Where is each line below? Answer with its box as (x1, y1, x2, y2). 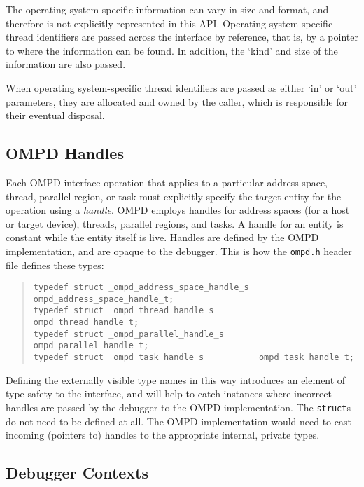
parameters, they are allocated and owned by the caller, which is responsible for (6, 94, 348, 109)
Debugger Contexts (6, 462, 149, 483)
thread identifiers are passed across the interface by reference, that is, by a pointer (6, 29, 358, 44)
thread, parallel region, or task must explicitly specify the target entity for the (6, 188, 342, 203)
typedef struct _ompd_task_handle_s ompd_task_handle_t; (33, 352, 354, 363)
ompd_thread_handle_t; (33, 317, 139, 328)
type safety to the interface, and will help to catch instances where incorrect (6, 386, 332, 401)
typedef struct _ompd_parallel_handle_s (33, 329, 224, 339)
